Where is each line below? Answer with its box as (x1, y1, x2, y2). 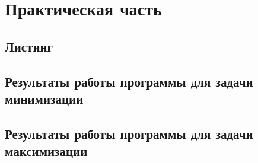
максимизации (5, 142, 88, 160)
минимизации (5, 89, 84, 107)
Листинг (5, 37, 53, 55)
